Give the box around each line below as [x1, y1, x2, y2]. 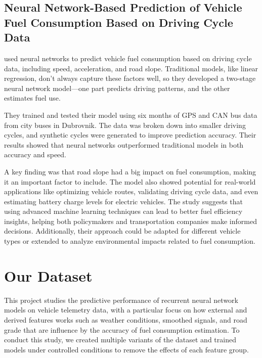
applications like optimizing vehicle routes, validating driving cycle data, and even [4, 186, 258, 197]
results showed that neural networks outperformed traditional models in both [4, 139, 244, 150]
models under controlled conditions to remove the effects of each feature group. [4, 344, 249, 354]
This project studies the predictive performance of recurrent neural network [4, 294, 238, 305]
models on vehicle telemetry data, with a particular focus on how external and [4, 304, 247, 315]
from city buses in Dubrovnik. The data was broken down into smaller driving [4, 119, 246, 130]
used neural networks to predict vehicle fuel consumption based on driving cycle [4, 53, 252, 63]
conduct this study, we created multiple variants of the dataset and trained [4, 334, 236, 345]
